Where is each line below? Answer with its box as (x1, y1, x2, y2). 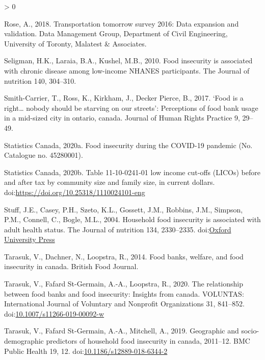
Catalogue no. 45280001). (4, 150, 83, 160)
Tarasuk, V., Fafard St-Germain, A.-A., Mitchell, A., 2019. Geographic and (4, 325, 239, 336)
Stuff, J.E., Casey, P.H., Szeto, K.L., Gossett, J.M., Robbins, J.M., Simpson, (4, 204, 243, 214)
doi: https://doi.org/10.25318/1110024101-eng (4, 186, 145, 197)
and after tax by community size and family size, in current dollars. (4, 177, 215, 187)
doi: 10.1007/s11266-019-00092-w (4, 308, 104, 319)
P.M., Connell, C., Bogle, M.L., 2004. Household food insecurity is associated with (4, 214, 261, 225)
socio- (241, 325, 259, 336)
